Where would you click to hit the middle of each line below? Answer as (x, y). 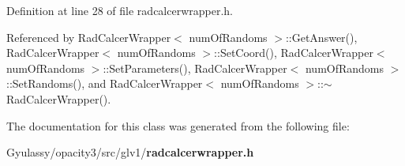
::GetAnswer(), (321, 37)
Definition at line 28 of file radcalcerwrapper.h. (120, 10)
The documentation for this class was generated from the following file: (178, 125)
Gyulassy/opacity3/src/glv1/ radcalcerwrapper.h (130, 152)
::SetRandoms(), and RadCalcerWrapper (105, 83)
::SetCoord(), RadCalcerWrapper (294, 53)
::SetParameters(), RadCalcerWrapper (195, 68)
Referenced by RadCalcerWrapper (89, 37)
